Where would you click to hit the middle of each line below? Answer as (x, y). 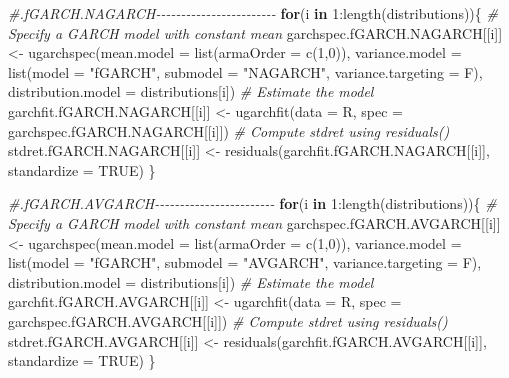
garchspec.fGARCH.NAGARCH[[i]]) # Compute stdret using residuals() (229, 130)
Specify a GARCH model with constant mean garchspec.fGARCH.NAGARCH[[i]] (255, 32)
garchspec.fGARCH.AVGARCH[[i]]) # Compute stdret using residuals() (228, 320)
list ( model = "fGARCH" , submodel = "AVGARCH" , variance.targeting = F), (245, 262)
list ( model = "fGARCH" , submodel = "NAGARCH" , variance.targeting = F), (245, 71)
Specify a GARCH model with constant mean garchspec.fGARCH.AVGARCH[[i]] (254, 222)
